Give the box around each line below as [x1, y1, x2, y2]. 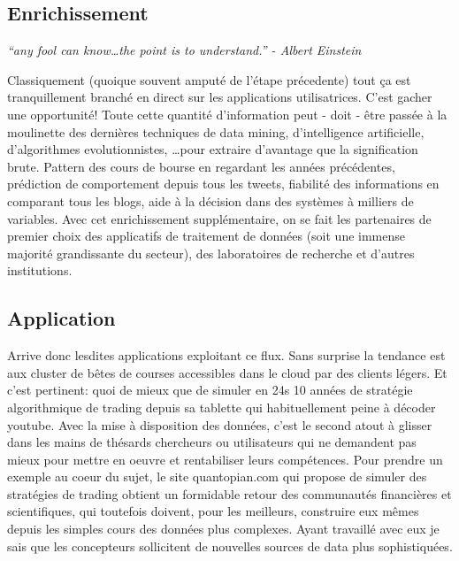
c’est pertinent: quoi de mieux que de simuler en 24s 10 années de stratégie [7, 380, 413, 399]
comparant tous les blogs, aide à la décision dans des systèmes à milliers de [7, 191, 414, 210]
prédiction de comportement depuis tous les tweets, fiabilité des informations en [7, 174, 440, 193]
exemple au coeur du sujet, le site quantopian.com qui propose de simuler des [7, 467, 427, 486]
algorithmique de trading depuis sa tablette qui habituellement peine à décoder [7, 397, 436, 416]
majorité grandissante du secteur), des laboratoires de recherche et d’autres [7, 243, 415, 262]
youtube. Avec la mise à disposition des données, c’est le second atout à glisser [7, 415, 432, 434]
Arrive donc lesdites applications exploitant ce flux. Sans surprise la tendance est [7, 346, 446, 365]
